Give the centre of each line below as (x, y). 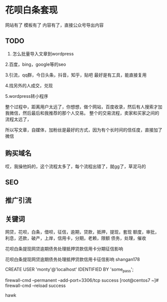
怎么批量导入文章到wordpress (43, 53)
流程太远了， (18, 119)
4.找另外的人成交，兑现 (29, 85)
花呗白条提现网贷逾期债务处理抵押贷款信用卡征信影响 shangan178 (73, 260)
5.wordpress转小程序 (27, 96)
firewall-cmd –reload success (35, 286)
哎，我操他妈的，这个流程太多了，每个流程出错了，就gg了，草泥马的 (76, 166)
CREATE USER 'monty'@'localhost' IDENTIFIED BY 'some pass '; (69, 270)
